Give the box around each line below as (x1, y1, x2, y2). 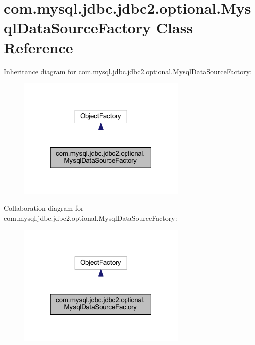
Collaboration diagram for (4, 203, 84, 213)
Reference (4, 37, 73, 57)
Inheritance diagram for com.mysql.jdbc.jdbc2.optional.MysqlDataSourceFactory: (4, 66, 252, 76)
